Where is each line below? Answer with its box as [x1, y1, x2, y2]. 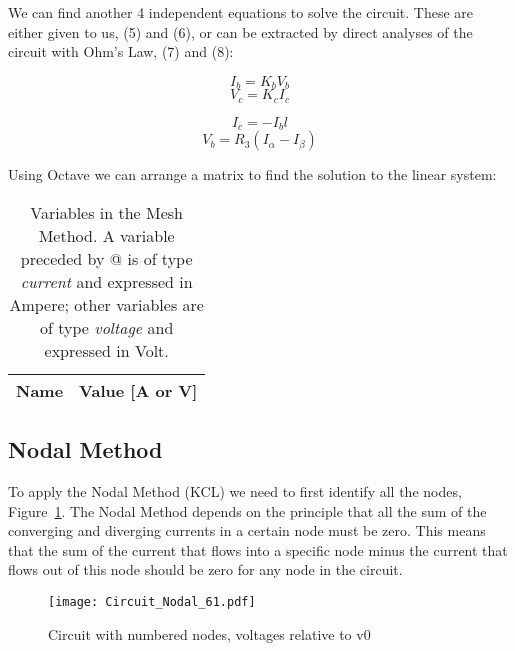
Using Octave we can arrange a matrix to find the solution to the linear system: [8, 164, 497, 185]
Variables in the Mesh [30, 200, 184, 224]
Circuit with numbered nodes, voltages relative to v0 [48, 623, 371, 644]
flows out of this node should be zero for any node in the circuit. [8, 559, 403, 580]
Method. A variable [38, 223, 175, 247]
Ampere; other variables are [9, 292, 204, 316]
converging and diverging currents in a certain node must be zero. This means [8, 520, 486, 541]
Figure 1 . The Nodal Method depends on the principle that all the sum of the [8, 500, 487, 521]
